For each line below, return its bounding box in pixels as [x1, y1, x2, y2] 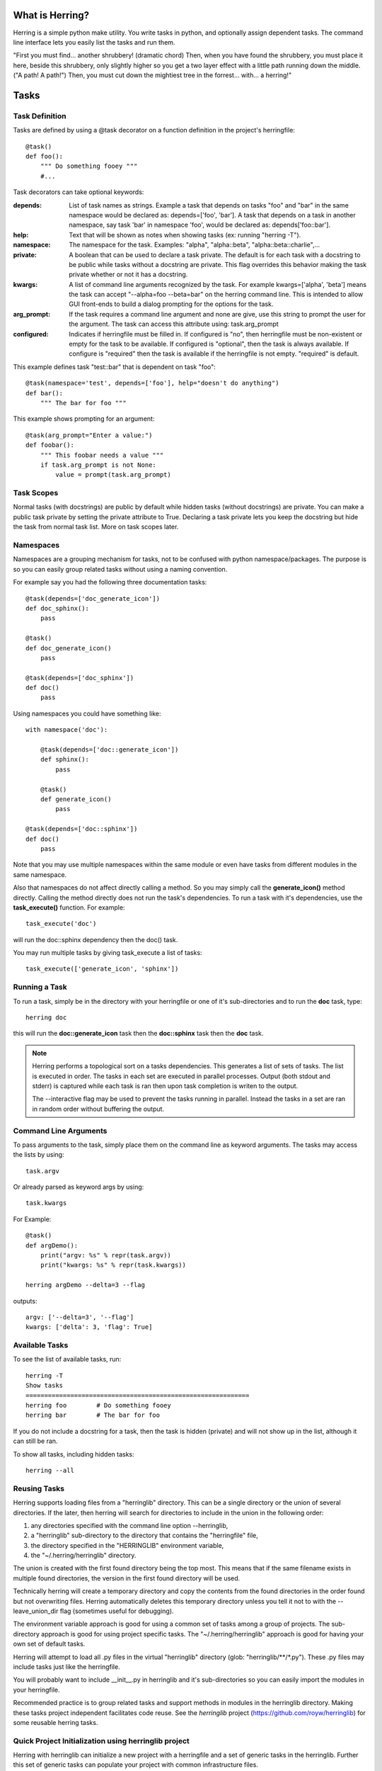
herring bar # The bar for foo [25, 1411, 161, 1420]
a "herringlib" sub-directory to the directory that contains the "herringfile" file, [30, 1531, 258, 1540]
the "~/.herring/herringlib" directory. [30, 1551, 137, 1560]
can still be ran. [13, 1437, 58, 1445]
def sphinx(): [40, 755, 90, 764]
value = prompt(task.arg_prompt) [55, 471, 171, 479]
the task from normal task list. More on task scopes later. [13, 523, 179, 531]
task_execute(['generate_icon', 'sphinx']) [25, 965, 179, 973]
